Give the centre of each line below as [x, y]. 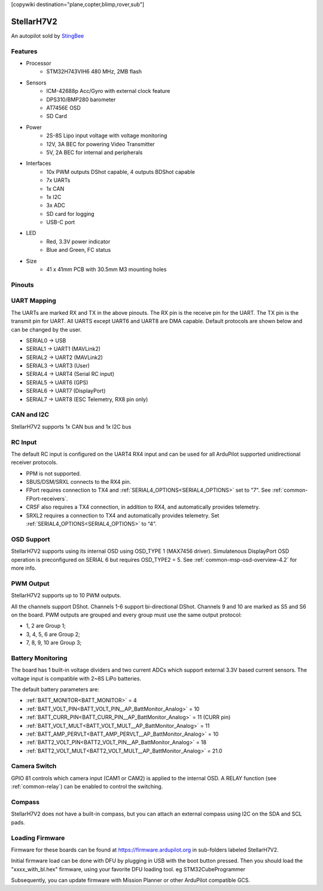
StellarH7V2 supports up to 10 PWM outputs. [66, 595]
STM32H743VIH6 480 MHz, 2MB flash [94, 71]
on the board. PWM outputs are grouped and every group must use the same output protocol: [127, 615]
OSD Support [31, 539]
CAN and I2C [30, 415]
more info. [24, 568]
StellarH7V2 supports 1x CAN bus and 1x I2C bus [71, 426]
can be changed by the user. [46, 329]
